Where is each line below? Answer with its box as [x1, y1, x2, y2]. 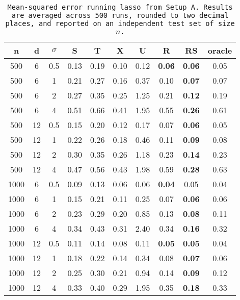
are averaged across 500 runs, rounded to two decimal [11, 11, 229, 19]
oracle [207, 44, 232, 56]
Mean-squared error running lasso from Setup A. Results [7, 3, 233, 11]
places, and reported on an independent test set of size [5, 19, 235, 28]
